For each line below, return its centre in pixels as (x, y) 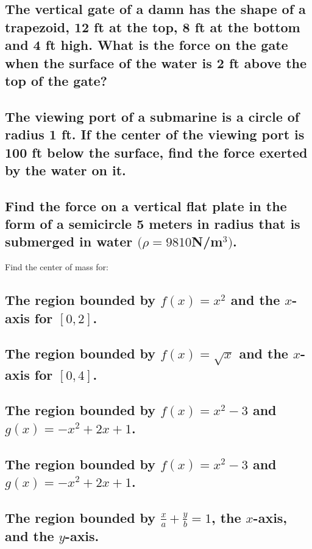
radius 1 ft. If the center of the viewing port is (155, 134)
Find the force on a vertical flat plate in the (146, 205)
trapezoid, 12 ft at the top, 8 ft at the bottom (153, 26)
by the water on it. (66, 170)
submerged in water (69, 241)
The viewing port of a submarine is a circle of (152, 116)
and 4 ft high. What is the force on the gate (147, 45)
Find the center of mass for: (57, 267)
